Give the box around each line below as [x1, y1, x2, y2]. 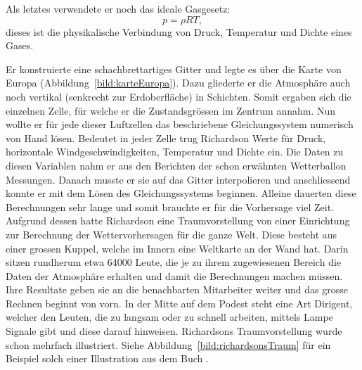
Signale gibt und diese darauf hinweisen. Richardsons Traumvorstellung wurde [6, 324, 342, 338]
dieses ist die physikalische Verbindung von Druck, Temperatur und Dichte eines [6, 24, 352, 39]
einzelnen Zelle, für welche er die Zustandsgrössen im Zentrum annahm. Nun [6, 103, 336, 117]
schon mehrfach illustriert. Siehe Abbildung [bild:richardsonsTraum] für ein [6, 337, 331, 352]
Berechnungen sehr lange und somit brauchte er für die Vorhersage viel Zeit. [6, 199, 334, 214]
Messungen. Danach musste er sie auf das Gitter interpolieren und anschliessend [6, 172, 351, 186]
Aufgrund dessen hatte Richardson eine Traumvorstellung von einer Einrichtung [6, 213, 350, 228]
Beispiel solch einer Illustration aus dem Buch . [6, 351, 209, 366]
